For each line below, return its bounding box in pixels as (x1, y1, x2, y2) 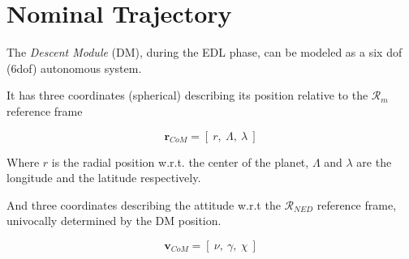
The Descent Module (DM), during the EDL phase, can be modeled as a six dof (6, 44, 403, 61)
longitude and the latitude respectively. (6, 169, 201, 186)
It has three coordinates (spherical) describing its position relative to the (6, 87, 368, 104)
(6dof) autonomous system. (6, 59, 142, 76)
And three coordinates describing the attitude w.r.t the (6, 196, 281, 213)
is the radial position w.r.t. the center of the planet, (51, 153, 309, 170)
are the (356, 153, 392, 170)
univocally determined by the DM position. (6, 212, 222, 229)
